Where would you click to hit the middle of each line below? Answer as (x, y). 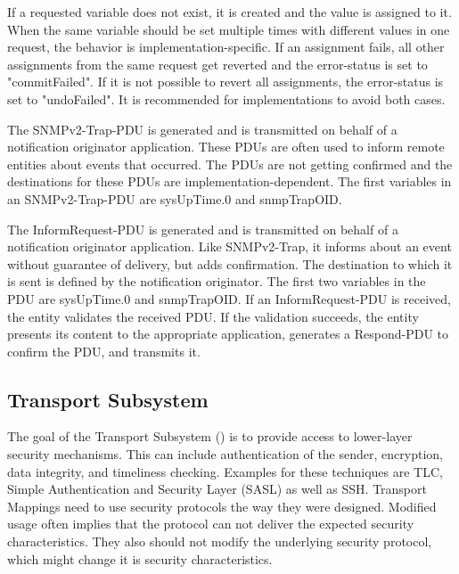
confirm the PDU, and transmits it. (104, 351)
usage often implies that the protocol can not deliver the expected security (211, 524)
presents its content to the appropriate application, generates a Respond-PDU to (228, 334)
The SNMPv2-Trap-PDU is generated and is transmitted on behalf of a (202, 129)
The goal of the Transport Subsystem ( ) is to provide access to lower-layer (210, 436)
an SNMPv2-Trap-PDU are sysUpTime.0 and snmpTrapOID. (175, 198)
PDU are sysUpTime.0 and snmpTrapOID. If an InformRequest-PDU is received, (229, 298)
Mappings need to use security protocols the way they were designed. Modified (222, 506)
